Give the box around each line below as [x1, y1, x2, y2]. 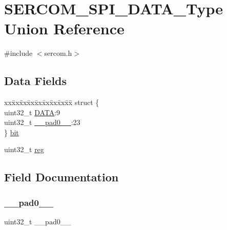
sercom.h [44, 48, 72, 58]
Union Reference [4, 18, 125, 39]
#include [4, 48, 33, 58]
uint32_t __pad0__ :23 [4, 117, 80, 128]
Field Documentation [4, 169, 119, 185]
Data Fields [4, 73, 67, 89]
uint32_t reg [4, 144, 44, 155]
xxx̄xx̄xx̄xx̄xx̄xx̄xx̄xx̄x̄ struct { [4, 97, 99, 108]
